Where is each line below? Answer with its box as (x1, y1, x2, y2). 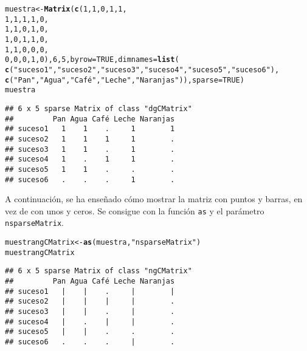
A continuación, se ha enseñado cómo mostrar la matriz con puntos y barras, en (5, 193, 303, 205)
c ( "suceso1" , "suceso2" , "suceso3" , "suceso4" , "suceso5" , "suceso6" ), (5, 65, 280, 74)
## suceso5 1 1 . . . (5, 165, 175, 174)
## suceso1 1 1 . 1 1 (5, 124, 175, 134)
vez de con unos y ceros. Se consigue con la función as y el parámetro (5, 204, 264, 217)
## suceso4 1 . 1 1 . (5, 155, 175, 164)
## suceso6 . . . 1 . (5, 175, 175, 184)
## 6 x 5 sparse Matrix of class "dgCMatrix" (5, 104, 192, 113)
